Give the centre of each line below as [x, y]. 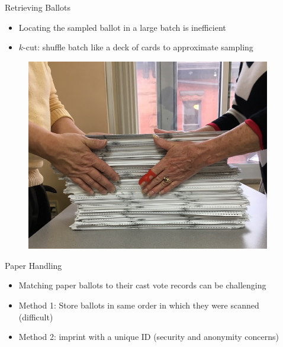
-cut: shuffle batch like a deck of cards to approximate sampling [138, 47]
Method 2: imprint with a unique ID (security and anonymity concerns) [149, 337]
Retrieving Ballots [38, 7]
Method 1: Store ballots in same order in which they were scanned [139, 305]
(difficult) [36, 317]
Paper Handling [33, 265]
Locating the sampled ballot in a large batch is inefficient [122, 27]
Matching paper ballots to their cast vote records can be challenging [142, 285]
